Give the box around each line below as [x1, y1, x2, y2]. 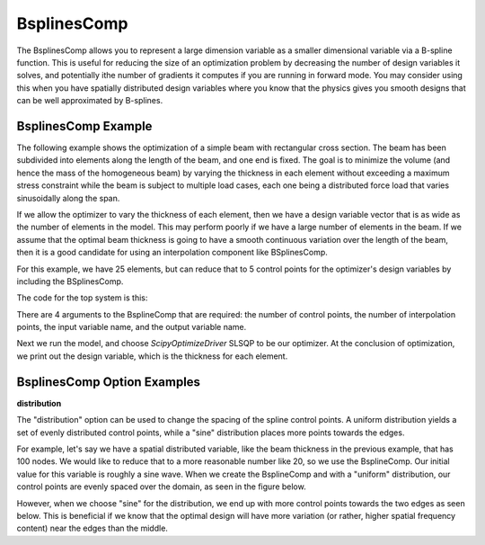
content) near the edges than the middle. [16, 523, 168, 534]
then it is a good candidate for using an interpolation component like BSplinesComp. [16, 247, 328, 258]
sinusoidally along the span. [16, 192, 120, 203]
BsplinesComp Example [16, 118, 153, 134]
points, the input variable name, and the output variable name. [16, 322, 247, 333]
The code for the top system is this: [16, 292, 148, 303]
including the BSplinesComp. [16, 275, 124, 287]
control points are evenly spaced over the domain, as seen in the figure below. [16, 481, 306, 492]
